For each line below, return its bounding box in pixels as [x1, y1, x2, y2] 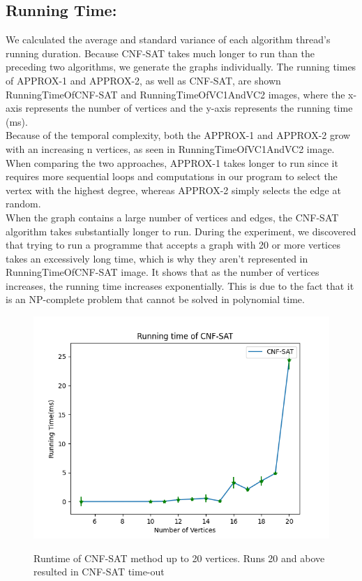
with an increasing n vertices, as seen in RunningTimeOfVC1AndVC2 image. [6, 141, 335, 156]
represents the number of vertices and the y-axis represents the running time [25, 101, 353, 115]
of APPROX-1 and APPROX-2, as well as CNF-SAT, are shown [6, 73, 281, 87]
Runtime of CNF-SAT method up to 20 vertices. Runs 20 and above [33, 550, 325, 565]
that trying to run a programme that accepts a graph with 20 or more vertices [6, 237, 340, 252]
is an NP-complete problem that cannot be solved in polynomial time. [6, 292, 305, 307]
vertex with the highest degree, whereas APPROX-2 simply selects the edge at [6, 182, 341, 197]
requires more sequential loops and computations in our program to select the [6, 169, 338, 184]
